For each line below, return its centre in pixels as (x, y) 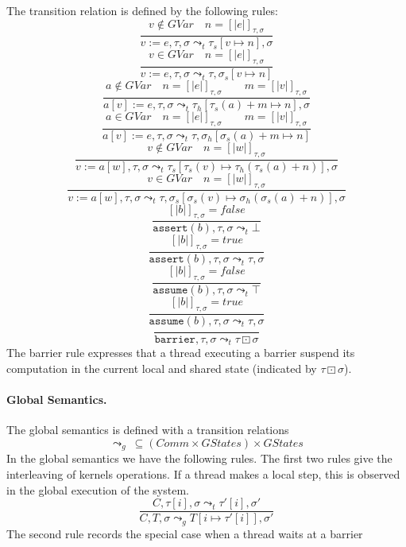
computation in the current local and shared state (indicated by (162, 368)
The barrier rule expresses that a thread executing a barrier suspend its (181, 353)
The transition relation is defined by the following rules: (142, 10)
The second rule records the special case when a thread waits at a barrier (185, 533)
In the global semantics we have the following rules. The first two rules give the (199, 458)
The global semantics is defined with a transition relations (148, 430)
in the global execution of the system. (98, 489)
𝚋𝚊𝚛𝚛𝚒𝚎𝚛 (175, 339)
